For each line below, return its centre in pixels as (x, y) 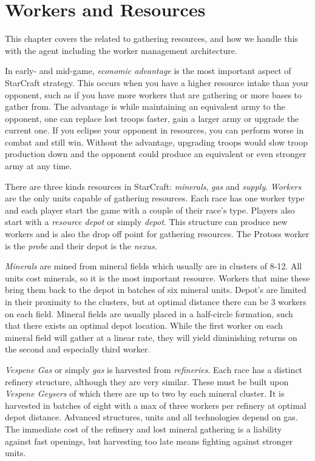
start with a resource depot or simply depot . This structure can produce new (146, 222)
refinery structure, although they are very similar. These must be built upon (147, 381)
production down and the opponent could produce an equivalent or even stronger (156, 154)
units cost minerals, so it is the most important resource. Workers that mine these (157, 278)
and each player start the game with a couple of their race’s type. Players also (150, 210)
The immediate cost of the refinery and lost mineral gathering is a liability (144, 429)
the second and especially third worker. (78, 349)
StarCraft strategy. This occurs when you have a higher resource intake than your (157, 82)
